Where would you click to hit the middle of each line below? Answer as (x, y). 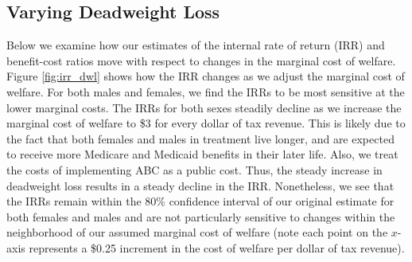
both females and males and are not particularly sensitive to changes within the (201, 216)
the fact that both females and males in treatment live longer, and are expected (200, 138)
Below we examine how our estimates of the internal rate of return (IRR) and (196, 45)
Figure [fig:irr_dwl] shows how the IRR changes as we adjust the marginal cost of (206, 76)
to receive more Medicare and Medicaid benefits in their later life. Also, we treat (202, 154)
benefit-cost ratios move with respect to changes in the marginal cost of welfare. (201, 60)
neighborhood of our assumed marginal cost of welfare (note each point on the (197, 232)
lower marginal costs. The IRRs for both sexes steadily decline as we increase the (204, 107)
